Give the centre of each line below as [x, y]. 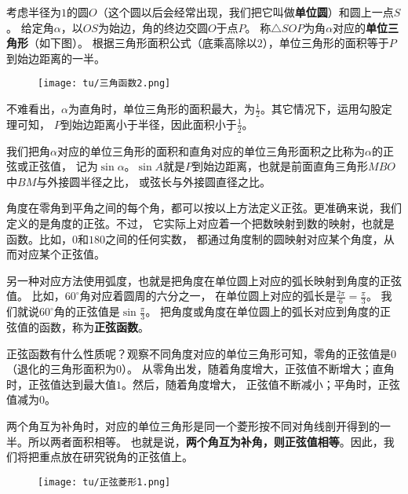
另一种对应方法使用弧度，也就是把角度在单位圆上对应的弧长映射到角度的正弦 [204, 280]
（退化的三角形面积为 [61, 369]
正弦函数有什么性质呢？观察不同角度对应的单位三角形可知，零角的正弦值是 [199, 353]
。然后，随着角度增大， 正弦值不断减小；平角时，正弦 [261, 384]
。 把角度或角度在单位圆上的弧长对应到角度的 [263, 311]
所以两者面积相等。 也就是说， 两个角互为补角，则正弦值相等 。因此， [206, 441]
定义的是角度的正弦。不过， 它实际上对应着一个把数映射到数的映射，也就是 [200, 223]
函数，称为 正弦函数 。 [94, 327]
